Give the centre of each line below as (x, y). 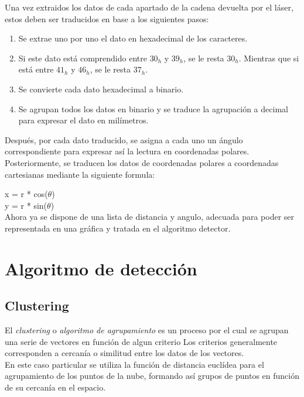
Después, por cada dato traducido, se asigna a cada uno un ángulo (124, 139)
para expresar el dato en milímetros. (83, 120)
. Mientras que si (269, 58)
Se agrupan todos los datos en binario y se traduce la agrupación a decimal (153, 108)
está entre (36, 69)
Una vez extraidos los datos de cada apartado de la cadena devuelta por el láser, (149, 7)
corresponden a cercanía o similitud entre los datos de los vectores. (124, 353)
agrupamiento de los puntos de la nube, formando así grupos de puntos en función (152, 376)
